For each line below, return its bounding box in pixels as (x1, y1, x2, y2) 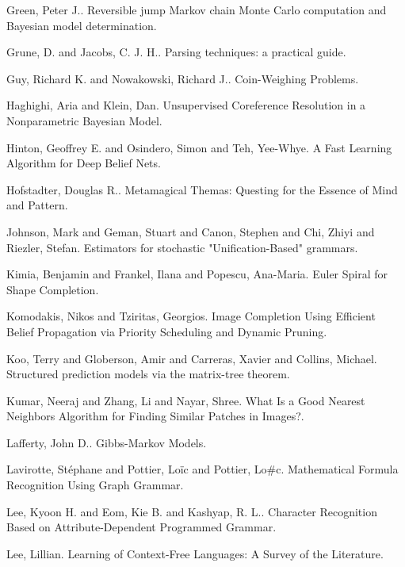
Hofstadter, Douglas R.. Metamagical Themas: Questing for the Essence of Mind (6, 181, 398, 197)
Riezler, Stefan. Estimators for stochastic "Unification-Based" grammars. (6, 239, 358, 255)
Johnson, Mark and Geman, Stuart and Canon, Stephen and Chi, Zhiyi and (6, 223, 375, 239)
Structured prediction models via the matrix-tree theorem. (6, 366, 290, 382)
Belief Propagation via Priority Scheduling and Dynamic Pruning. (6, 323, 327, 339)
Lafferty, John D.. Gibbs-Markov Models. (6, 434, 207, 450)
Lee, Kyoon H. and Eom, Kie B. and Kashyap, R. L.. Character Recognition (6, 503, 377, 519)
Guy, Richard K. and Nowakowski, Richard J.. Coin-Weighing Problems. (6, 70, 359, 86)
